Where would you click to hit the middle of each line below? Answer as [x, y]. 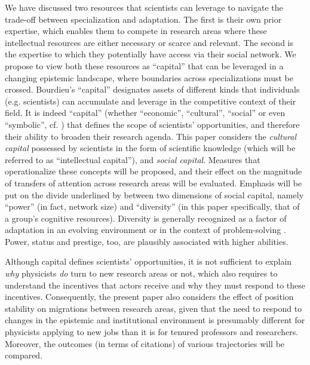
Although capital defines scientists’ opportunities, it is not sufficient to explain [148, 261]
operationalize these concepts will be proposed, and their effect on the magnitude [154, 171]
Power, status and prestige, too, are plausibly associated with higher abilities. [147, 241]
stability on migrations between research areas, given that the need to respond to [154, 308]
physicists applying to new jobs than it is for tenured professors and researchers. [152, 332]
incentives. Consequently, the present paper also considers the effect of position [149, 297]
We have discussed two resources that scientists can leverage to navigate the [144, 7]
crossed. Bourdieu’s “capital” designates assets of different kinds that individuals [152, 89]
